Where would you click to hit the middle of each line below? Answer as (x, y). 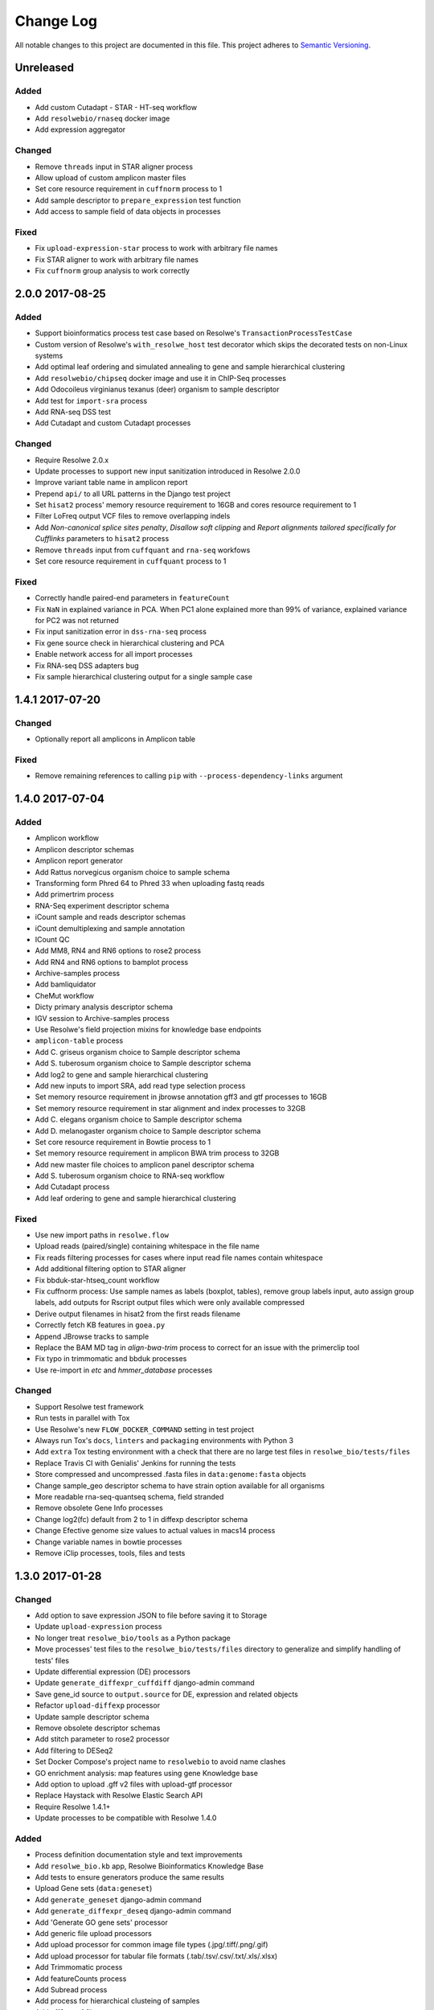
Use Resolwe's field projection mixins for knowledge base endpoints (148, 1030)
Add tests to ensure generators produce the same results (130, 1877)
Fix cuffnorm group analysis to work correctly (113, 271)
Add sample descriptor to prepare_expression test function (138, 200)
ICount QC (52, 939)
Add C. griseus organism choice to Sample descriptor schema (138, 1052)
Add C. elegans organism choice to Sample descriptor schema (139, 1120)
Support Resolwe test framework (90, 1406)
